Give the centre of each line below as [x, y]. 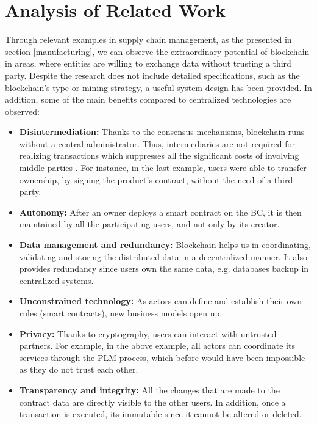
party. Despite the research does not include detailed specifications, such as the [152, 75]
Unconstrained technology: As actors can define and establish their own [160, 301]
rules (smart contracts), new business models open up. [121, 313]
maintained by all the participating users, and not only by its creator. [149, 224]
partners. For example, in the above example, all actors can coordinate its [157, 345]
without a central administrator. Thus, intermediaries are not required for [157, 143]
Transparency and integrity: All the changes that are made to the [149, 389]
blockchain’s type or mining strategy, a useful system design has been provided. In [158, 87]
